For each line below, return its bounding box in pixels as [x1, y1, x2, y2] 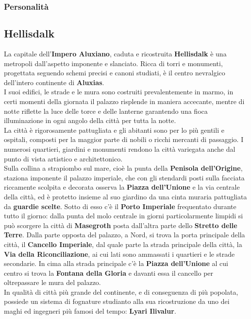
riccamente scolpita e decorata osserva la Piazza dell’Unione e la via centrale [4, 182, 240, 192]
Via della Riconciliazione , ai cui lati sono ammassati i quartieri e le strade [4, 248, 235, 259]
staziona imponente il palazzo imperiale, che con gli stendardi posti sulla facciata [4, 172, 245, 182]
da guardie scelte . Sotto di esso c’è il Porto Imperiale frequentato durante [4, 201, 236, 211]
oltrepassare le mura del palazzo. [4, 277, 101, 287]
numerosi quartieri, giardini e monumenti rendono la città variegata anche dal [4, 143, 235, 154]
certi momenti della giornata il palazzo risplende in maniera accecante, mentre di [4, 96, 245, 106]
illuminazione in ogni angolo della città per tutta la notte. [4, 115, 176, 125]
